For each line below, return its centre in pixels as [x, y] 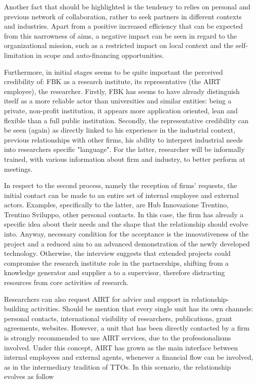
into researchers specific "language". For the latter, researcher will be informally [125, 149]
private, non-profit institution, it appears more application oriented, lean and [121, 110]
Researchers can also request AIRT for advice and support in [97, 299]
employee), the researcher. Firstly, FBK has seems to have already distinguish [122, 91]
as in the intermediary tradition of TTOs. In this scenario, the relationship [117, 366]
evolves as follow [29, 376]
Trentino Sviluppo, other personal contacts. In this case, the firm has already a [124, 214]
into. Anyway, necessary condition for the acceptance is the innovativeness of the [126, 234]
